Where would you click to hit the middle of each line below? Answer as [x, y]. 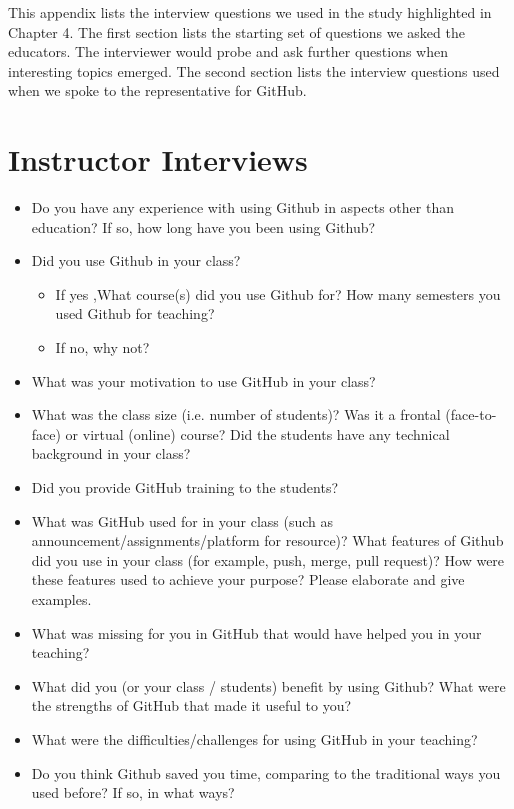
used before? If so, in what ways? [133, 792]
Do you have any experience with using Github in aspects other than [242, 207]
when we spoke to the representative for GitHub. [157, 90]
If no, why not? [102, 347]
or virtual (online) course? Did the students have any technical [257, 433]
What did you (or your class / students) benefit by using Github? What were [268, 685]
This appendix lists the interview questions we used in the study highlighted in [250, 12]
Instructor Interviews [158, 159]
